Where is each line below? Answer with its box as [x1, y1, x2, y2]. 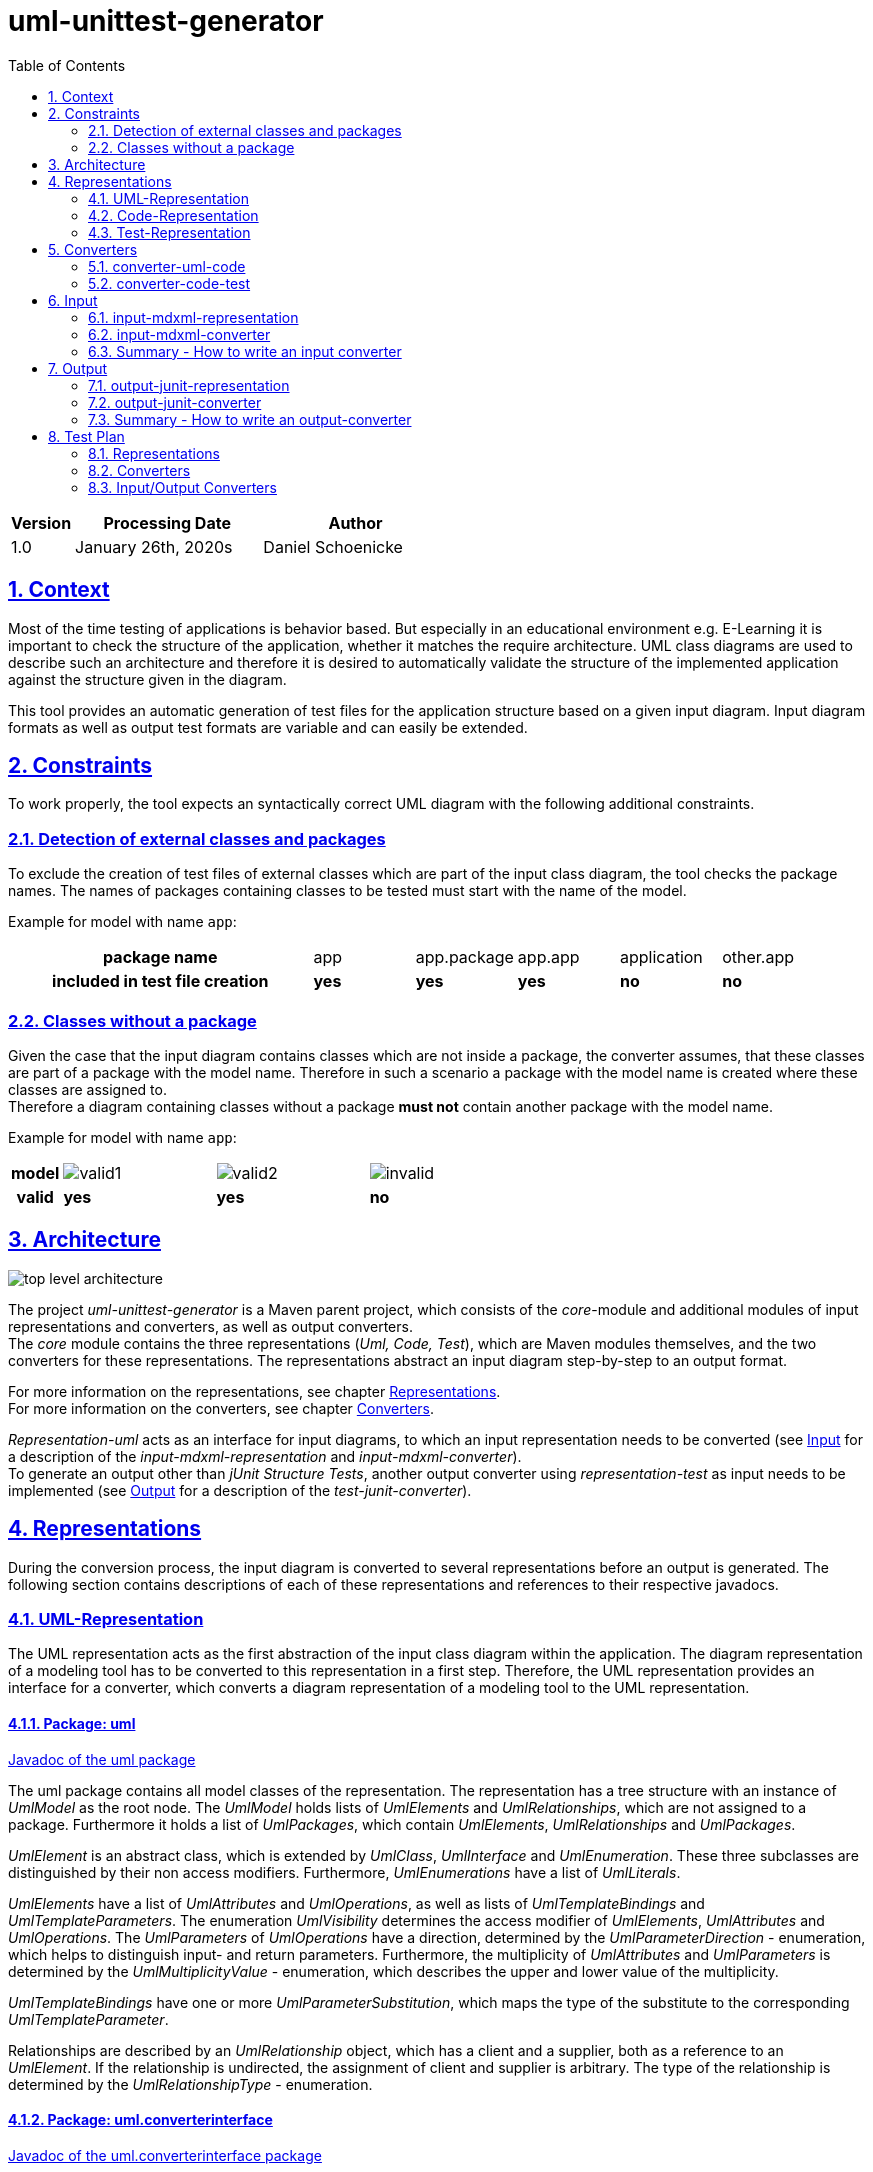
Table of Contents [8, 56, 126, 74]
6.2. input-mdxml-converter [88, 325, 271, 343]
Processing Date [103, 512, 231, 533]
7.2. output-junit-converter [88, 393, 262, 411]
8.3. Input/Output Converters [88, 478, 277, 496]
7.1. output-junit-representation [88, 376, 290, 394]
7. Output [48, 359, 108, 377]
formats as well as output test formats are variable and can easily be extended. [8, 718, 528, 736]
